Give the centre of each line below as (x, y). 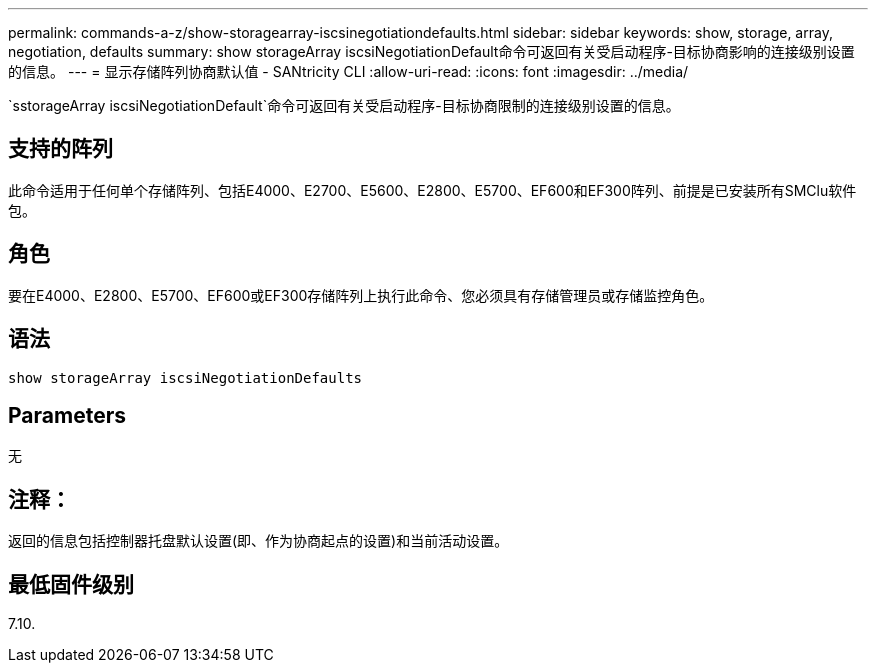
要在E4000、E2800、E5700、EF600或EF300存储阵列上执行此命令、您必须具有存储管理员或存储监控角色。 (361, 295)
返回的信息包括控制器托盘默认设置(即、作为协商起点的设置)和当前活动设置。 (258, 541)
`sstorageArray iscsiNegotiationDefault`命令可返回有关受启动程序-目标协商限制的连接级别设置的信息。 (344, 105)
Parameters (67, 415)
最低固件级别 (71, 584)
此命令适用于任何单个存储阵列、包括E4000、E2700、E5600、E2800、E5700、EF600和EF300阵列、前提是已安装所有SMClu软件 (432, 190)
